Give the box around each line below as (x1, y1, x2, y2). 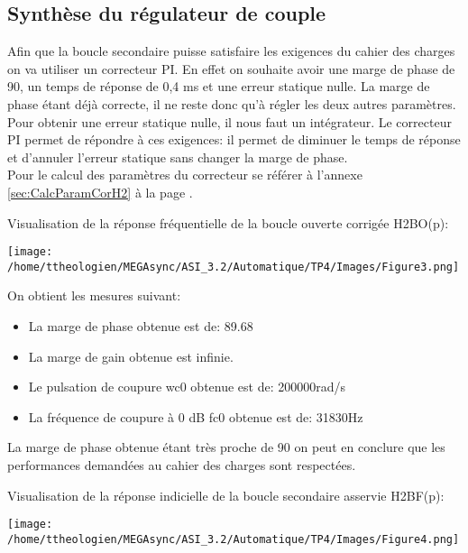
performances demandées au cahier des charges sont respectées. (7, 456, 356, 475)
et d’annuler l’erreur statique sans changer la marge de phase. (7, 147, 348, 166)
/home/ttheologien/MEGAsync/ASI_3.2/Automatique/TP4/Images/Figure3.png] (7, 260, 460, 273)
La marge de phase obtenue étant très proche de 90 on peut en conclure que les (7, 438, 445, 456)
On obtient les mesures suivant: (7, 286, 181, 305)
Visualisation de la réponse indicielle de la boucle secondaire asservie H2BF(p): (7, 485, 445, 504)
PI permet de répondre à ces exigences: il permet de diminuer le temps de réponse (7, 130, 461, 149)
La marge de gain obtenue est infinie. (28, 346, 234, 365)
